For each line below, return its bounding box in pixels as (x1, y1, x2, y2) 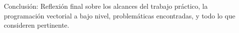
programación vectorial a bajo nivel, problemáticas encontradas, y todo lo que (4, 10, 236, 20)
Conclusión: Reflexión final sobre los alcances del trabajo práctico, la (4, 1, 208, 11)
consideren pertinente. (4, 20, 69, 30)
